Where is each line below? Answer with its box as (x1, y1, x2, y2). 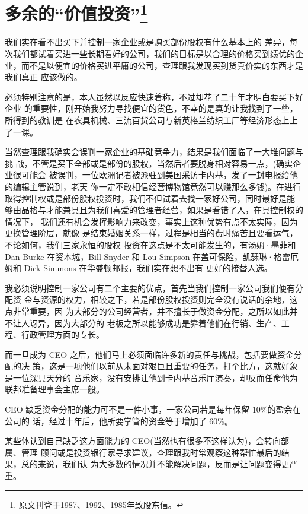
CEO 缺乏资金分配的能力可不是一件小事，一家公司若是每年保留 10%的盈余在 (5, 403, 301, 415)
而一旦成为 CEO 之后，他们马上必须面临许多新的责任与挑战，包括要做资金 (5, 348, 294, 360)
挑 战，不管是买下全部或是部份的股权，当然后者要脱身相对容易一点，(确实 (5, 157, 293, 169)
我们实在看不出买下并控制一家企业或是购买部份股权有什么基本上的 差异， (5, 36, 290, 48)
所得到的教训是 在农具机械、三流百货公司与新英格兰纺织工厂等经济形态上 (5, 114, 290, 126)
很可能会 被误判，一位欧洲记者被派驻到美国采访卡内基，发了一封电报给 (12, 169, 290, 181)
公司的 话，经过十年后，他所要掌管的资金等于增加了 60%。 (5, 414, 233, 427)
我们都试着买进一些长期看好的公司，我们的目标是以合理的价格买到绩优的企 (12, 47, 303, 60)
